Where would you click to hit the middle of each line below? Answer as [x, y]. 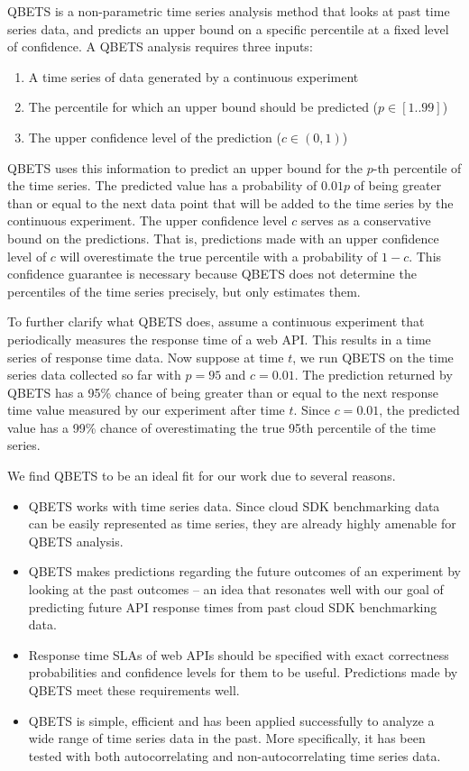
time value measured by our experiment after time [146, 410]
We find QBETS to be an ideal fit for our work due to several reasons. [202, 476]
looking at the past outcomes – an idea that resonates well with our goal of [236, 589]
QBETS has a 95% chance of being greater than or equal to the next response [223, 392]
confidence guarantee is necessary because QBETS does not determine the [212, 274]
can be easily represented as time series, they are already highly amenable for [242, 523]
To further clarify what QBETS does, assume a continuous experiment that [216, 321]
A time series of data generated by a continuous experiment [193, 76]
